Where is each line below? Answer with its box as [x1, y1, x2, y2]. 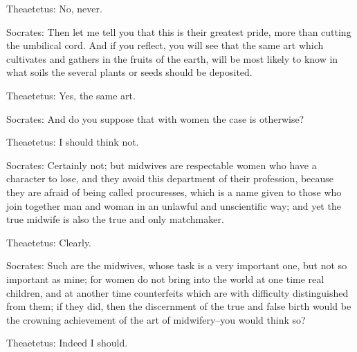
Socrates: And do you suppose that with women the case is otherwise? [6, 111, 304, 126]
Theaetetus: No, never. [6, 1, 102, 15]
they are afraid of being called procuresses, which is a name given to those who [6, 184, 342, 199]
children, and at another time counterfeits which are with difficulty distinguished [6, 285, 349, 300]
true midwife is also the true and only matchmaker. [6, 212, 224, 226]
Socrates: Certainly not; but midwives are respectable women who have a [6, 157, 317, 172]
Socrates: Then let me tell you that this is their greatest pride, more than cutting [6, 24, 351, 39]
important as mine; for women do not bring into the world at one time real [6, 271, 324, 286]
